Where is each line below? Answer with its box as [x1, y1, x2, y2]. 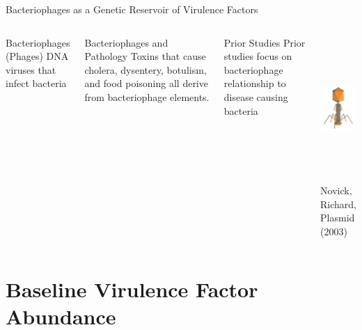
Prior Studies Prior [223, 35, 306, 49]
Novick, [320, 183, 352, 198]
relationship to [223, 76, 286, 91]
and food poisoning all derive [84, 76, 208, 91]
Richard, [320, 196, 356, 211]
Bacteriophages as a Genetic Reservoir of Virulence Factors [6, 2, 258, 16]
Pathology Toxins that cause [84, 49, 206, 63]
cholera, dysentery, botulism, [84, 62, 207, 77]
